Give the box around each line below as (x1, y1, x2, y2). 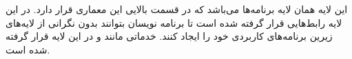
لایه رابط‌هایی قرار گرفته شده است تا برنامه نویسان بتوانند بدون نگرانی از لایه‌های (6, 15, 342, 29)
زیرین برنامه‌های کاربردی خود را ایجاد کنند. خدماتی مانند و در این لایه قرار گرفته (6, 29, 333, 43)
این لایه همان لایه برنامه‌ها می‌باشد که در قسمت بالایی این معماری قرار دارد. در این (6, 2, 348, 16)
